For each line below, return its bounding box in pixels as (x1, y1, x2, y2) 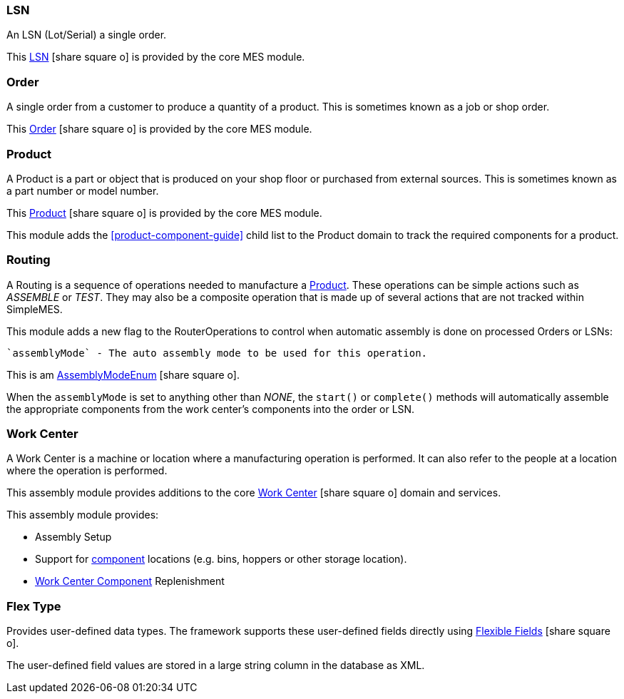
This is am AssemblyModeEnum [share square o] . (6, 368, 240, 381)
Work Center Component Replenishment (35, 575, 225, 588)
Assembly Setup (35, 531, 112, 544)
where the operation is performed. (6, 464, 168, 477)
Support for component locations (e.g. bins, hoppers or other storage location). (35, 553, 407, 566)
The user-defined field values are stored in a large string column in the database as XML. (6, 659, 425, 672)
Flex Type (6, 598, 61, 613)
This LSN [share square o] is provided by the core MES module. (6, 51, 305, 63)
